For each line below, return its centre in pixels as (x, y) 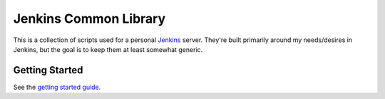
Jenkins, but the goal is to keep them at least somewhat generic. (108, 49)
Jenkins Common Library (89, 19)
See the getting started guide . (57, 87)
